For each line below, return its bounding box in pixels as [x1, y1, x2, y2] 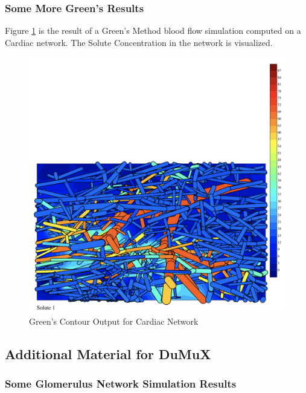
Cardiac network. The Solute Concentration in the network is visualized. [5, 36, 273, 48]
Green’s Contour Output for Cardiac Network [29, 315, 199, 328]
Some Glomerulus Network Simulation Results [5, 376, 237, 391]
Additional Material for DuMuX [5, 345, 211, 363]
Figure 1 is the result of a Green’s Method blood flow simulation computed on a [5, 24, 301, 37]
